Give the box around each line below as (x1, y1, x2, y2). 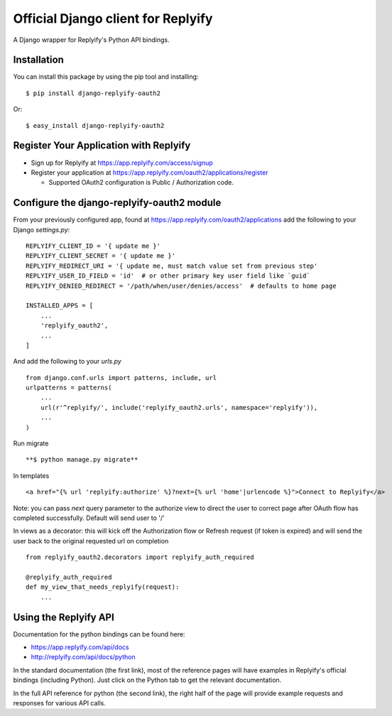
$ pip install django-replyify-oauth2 (26, 89, 161, 97)
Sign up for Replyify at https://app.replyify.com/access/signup (31, 158, 213, 167)
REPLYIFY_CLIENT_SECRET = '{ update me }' (26, 252, 176, 260)
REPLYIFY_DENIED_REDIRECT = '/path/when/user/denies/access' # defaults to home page (26, 281, 337, 290)
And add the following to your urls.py (13, 357, 122, 366)
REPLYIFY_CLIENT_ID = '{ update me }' (26, 242, 161, 250)
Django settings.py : (13, 225, 70, 234)
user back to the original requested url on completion (13, 536, 169, 545)
